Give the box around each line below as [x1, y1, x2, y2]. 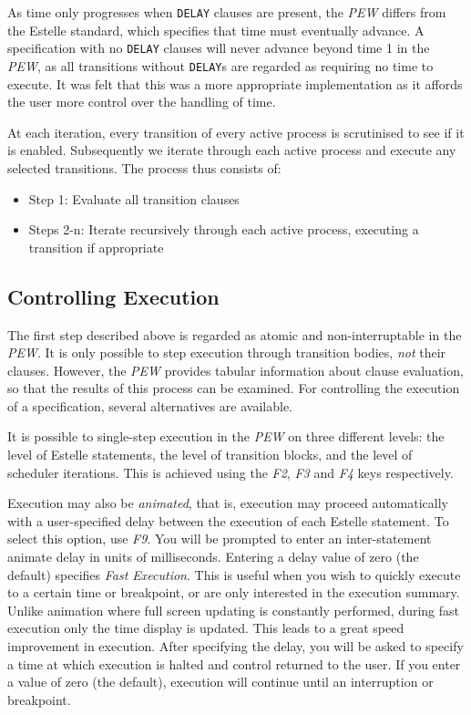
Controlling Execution [7, 282, 220, 310]
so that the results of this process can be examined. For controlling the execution [7, 378, 460, 398]
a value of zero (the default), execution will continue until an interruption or [7, 672, 434, 691]
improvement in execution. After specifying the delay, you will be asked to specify [7, 637, 464, 656]
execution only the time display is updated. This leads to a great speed [7, 618, 404, 637]
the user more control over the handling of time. [7, 92, 276, 111]
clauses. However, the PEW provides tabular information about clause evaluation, [7, 360, 464, 379]
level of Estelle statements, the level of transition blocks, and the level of [7, 445, 413, 464]
